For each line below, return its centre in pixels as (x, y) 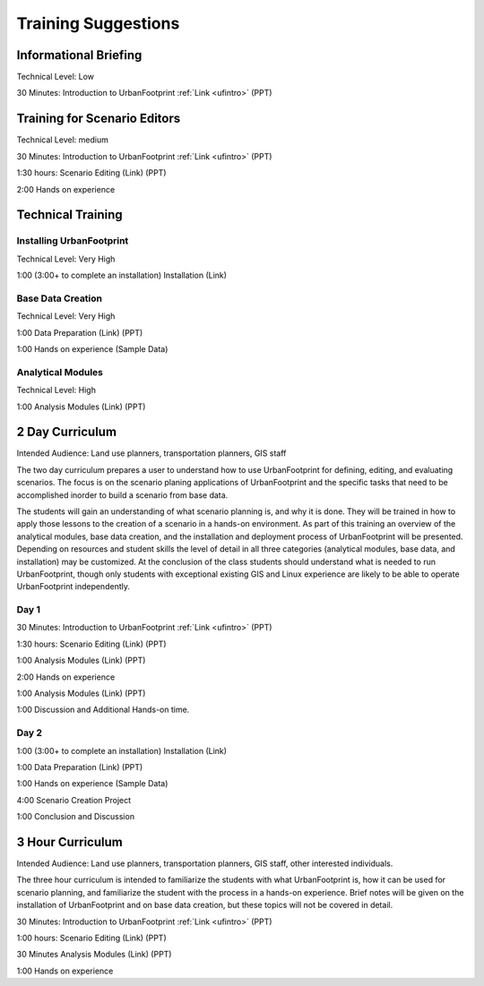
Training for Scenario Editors (99, 119)
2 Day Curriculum (66, 432)
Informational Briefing (79, 55)
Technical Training (69, 215)
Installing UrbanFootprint (73, 241)
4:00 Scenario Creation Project (74, 800)
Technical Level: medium (63, 140)
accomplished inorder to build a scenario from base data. (122, 495)
